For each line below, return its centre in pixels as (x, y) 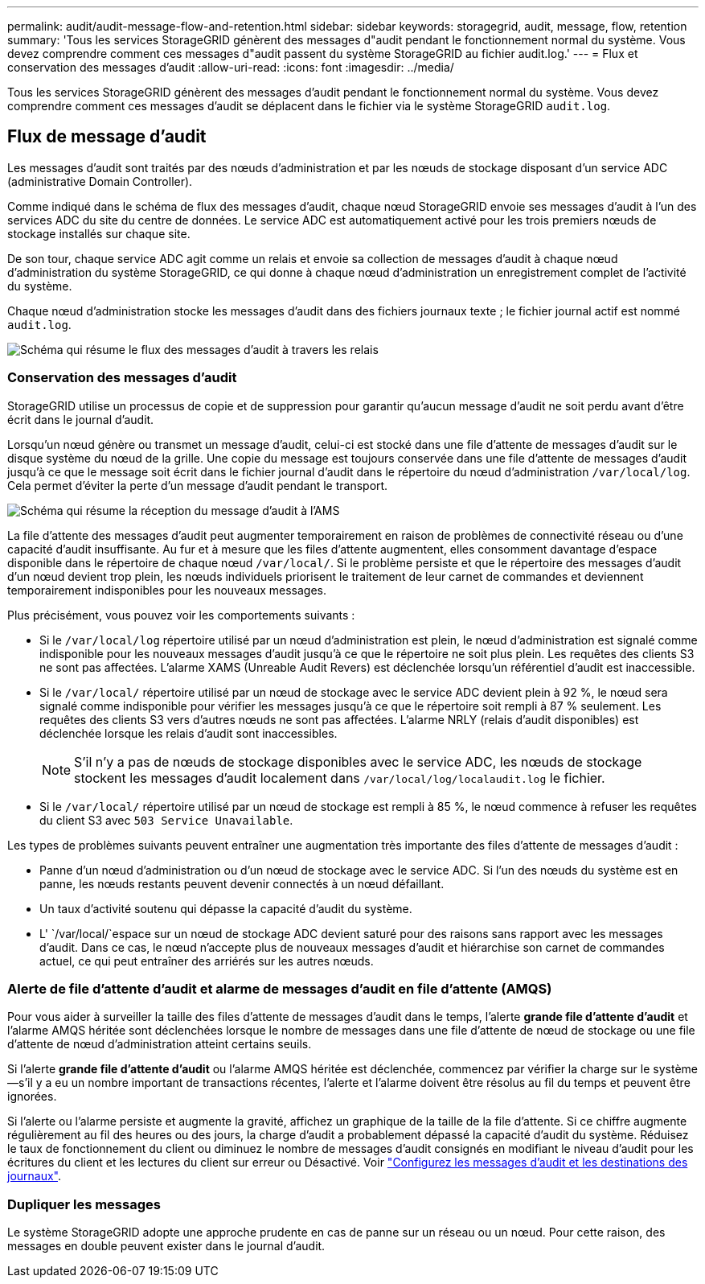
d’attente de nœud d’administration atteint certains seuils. (160, 1044)
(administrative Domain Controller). (100, 181)
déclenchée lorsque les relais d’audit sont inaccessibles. (189, 733)
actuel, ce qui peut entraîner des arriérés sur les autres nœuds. (207, 961)
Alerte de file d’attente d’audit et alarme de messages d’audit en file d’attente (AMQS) (280, 988)
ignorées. (32, 1097)
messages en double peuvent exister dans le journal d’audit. (166, 1246)
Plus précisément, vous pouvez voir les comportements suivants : (181, 615)
